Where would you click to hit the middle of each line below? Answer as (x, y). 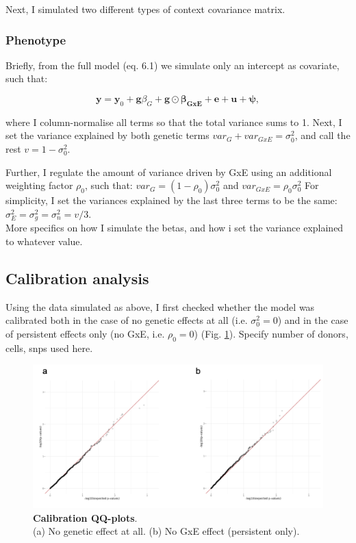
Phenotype (36, 39)
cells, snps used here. (49, 348)
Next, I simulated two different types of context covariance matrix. (145, 9)
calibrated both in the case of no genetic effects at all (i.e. (127, 320)
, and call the (322, 135)
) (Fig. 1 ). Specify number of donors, (271, 333)
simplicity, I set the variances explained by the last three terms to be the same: (171, 200)
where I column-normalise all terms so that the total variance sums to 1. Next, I (174, 122)
